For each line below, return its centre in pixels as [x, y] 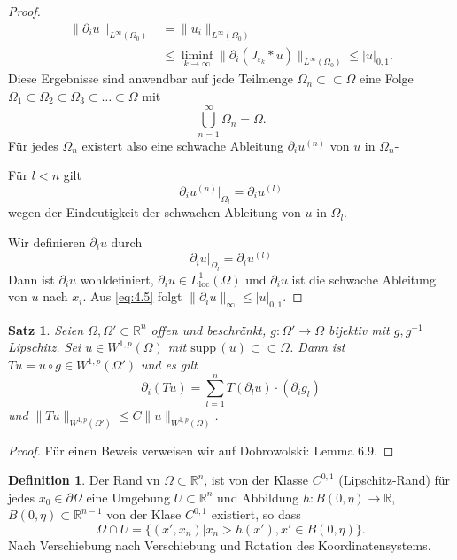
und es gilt [169, 365]
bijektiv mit [359, 329]
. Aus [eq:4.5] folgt [132, 296]
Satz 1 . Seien [46, 329]
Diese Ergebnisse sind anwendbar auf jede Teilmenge [151, 78]
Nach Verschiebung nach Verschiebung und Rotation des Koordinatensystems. [220, 545]
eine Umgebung [128, 497]
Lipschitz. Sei [45, 347]
